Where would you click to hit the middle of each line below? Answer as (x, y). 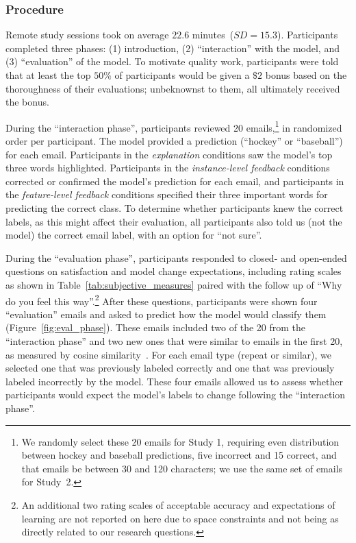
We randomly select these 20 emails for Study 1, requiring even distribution (180, 441)
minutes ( (213, 35)
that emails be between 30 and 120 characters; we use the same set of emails (182, 468)
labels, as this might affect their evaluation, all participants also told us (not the (174, 221)
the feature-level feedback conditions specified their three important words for (167, 194)
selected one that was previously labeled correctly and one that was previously (170, 368)
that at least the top (48, 75)
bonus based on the (306, 75)
